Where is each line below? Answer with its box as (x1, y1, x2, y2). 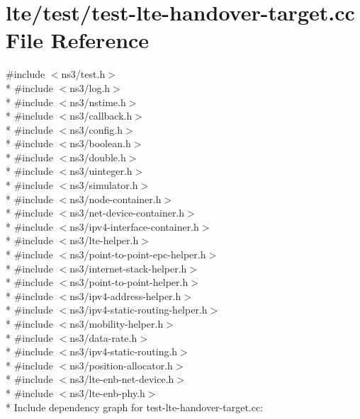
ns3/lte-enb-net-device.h (69, 372, 174, 386)
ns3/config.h (69, 122, 123, 137)
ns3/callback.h (69, 108, 133, 123)
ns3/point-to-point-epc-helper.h (69, 247, 206, 262)
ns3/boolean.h (69, 136, 131, 151)
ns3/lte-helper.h (69, 233, 139, 248)
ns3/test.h (61, 67, 106, 81)
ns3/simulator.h (69, 178, 138, 193)
